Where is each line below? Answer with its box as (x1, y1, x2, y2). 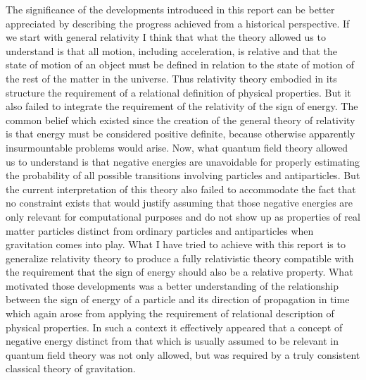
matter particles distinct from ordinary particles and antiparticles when (6, 223, 314, 238)
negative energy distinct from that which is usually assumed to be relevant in (6, 333, 339, 348)
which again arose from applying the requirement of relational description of (6, 306, 334, 321)
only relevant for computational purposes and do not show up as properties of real (6, 209, 360, 223)
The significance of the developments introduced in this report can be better (6, 2, 335, 16)
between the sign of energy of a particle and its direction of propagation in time (6, 292, 350, 307)
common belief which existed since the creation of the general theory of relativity (6, 112, 355, 127)
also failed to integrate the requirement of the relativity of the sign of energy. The (6, 99, 358, 114)
